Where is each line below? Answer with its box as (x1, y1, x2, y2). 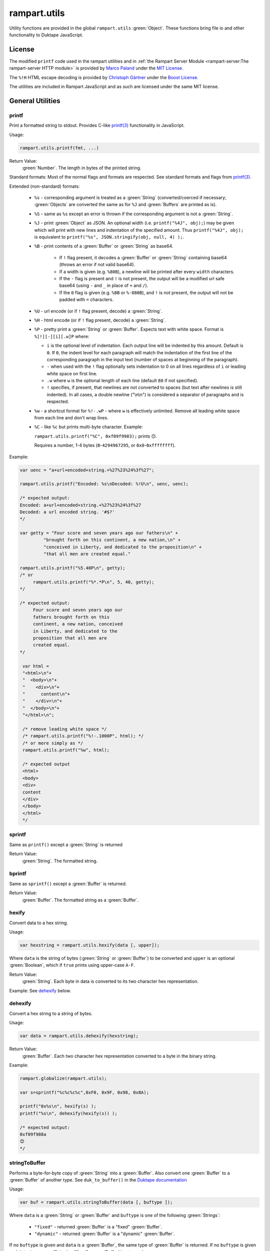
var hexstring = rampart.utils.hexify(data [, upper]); (19, 942, 160, 948)
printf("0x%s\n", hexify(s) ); (19, 1103, 97, 1109)
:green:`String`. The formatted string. (21, 858, 98, 864)
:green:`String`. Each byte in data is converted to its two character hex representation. (21, 978, 198, 984)
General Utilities (9, 97, 60, 105)
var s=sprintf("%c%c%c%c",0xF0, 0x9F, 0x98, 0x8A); (19, 1089, 149, 1095)
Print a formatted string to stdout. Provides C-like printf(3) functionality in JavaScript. (9, 123, 185, 129)
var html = (22, 663, 49, 669)
